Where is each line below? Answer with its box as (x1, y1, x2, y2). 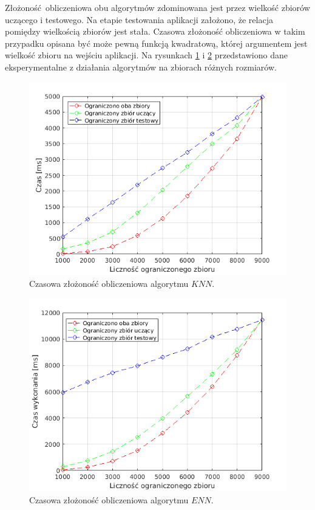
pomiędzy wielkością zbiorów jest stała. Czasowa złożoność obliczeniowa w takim (5, 25, 305, 38)
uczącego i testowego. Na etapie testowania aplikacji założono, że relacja (5, 13, 273, 26)
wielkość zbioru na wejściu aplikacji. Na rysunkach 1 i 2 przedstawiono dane (5, 49, 288, 61)
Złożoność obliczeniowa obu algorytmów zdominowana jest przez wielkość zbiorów (5, 1, 310, 13)
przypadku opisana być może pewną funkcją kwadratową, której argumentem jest (5, 36, 308, 49)
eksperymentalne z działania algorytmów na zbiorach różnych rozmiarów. (5, 60, 277, 73)
